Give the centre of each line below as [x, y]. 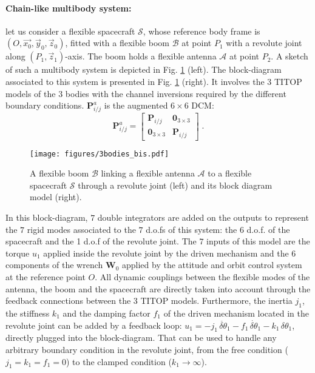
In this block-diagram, [47, 217]
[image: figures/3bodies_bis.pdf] [100, 154]
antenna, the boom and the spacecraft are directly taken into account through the [158, 288]
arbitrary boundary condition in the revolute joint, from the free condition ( [147, 349]
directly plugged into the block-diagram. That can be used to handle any [141, 338]
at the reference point [46, 277]
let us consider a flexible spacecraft [70, 31]
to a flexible [230, 173]
